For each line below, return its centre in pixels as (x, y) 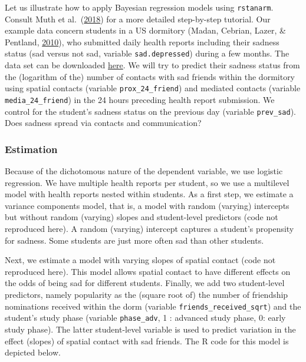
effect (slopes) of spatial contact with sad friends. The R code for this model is (147, 341)
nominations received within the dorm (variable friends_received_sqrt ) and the (153, 306)
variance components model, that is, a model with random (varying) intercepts (147, 205)
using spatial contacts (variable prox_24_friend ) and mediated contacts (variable (153, 88)
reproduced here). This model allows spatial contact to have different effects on (148, 271)
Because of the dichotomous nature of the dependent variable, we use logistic (144, 171)
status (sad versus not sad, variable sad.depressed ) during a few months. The (147, 53)
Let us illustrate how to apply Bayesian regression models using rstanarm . (139, 7)
